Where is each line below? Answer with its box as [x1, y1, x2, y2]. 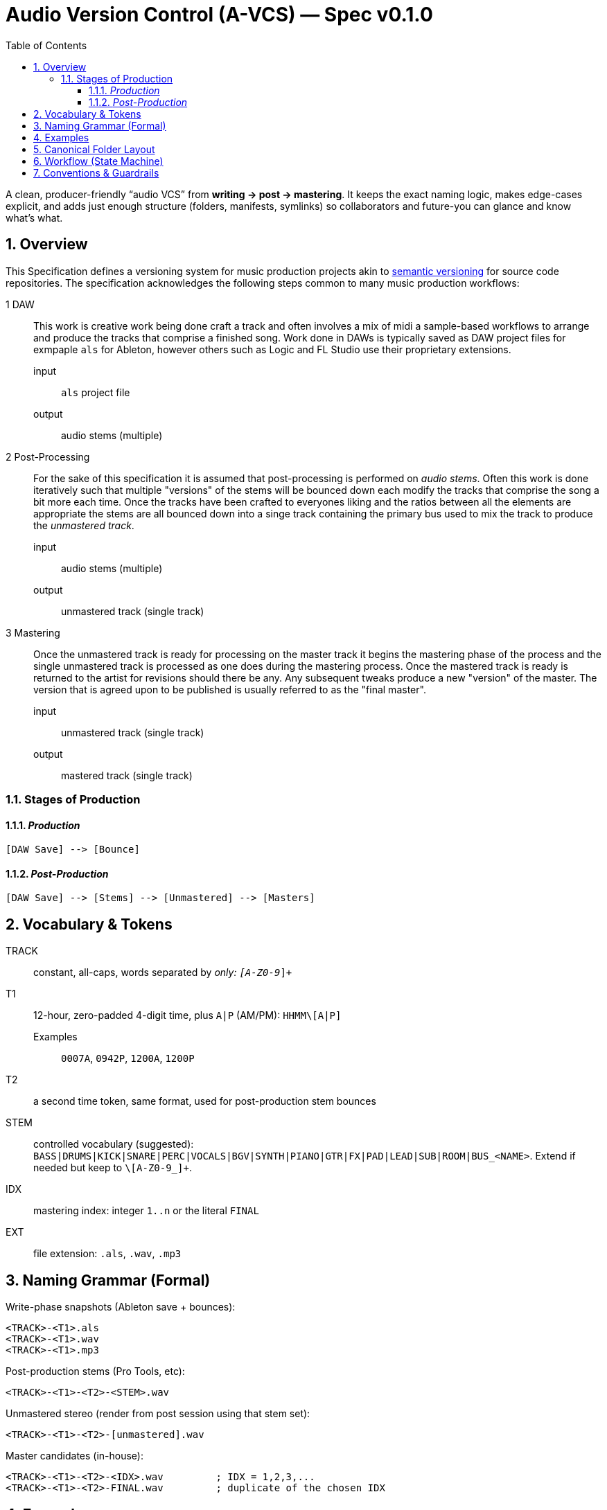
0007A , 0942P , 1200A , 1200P [61, 1052, 195, 1065]
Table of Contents [6, 39, 87, 51]
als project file [61, 386, 130, 398]
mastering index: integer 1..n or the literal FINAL [33, 1205, 259, 1217]
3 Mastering [6, 626, 60, 639]
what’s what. [6, 211, 63, 224]
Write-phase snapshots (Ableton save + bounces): [6, 1301, 236, 1313]
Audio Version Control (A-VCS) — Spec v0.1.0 [6, 3, 433, 26]
